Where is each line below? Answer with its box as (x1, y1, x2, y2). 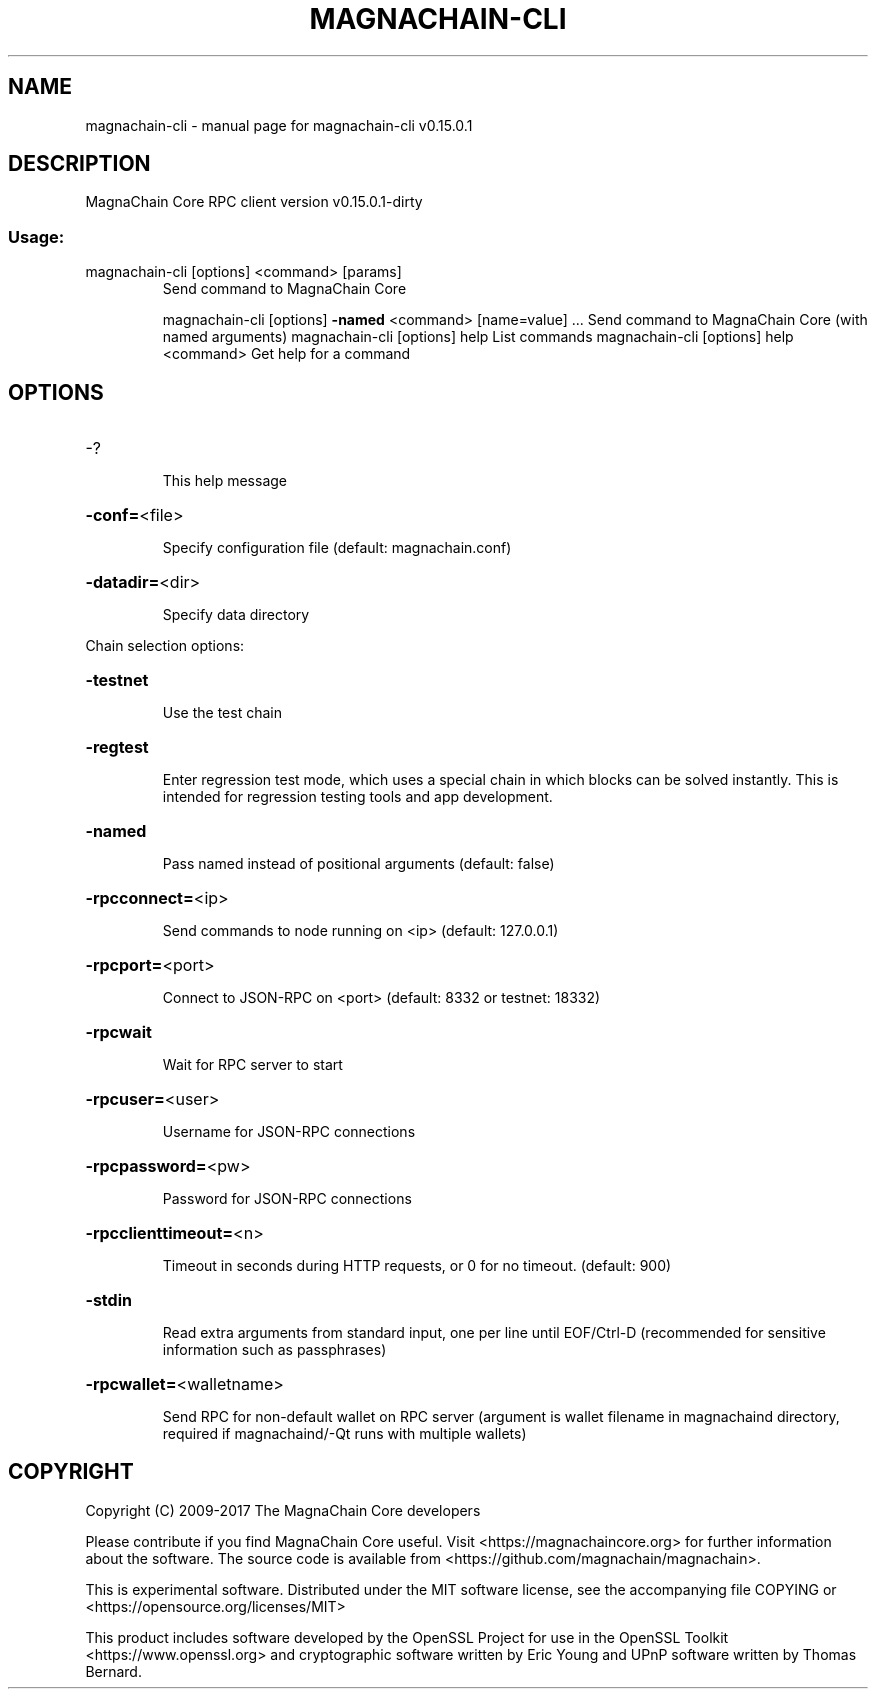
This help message (162, 472, 287, 490)
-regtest (85, 737, 149, 758)
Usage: (8, 226, 65, 247)
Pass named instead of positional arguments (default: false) (162, 855, 555, 873)
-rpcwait (85, 1022, 152, 1043)
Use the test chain (162, 704, 282, 722)
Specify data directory (162, 606, 310, 624)
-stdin (85, 1290, 132, 1311)
